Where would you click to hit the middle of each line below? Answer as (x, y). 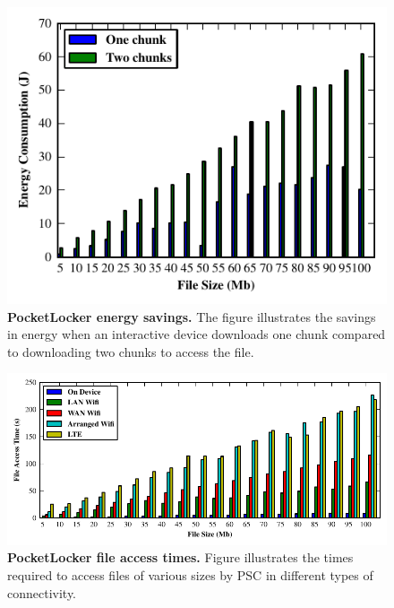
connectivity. (42, 592)
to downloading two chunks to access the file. (131, 351)
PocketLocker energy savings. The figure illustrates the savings (192, 316)
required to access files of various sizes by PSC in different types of (190, 574)
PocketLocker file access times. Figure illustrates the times (180, 557)
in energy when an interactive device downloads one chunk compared (197, 334)
